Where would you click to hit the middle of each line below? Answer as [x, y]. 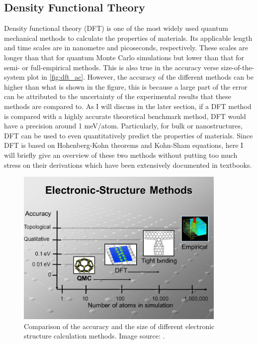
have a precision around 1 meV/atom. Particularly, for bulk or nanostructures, [123, 126]
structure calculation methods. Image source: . [94, 336]
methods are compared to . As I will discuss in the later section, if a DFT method [128, 106]
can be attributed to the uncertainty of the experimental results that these [118, 96]
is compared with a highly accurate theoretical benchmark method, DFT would [125, 116]
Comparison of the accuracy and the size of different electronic [119, 326]
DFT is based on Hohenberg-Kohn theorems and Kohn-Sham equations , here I [124, 145]
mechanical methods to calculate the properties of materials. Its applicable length [128, 38]
